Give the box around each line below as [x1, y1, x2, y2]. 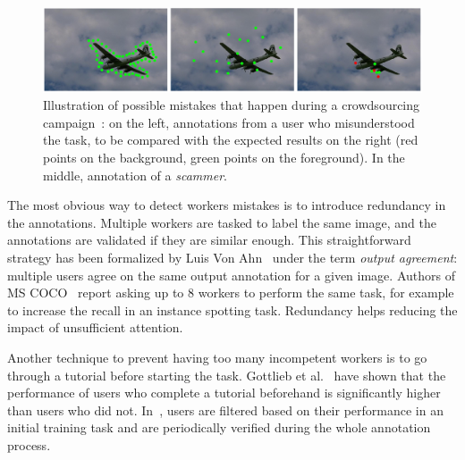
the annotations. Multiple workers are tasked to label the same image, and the [7, 213, 436, 231]
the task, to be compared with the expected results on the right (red [43, 130, 418, 149]
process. [7, 435, 51, 454]
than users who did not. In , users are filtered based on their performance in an [7, 400, 444, 419]
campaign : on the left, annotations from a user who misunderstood [43, 113, 415, 131]
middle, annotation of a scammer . [43, 165, 227, 184]
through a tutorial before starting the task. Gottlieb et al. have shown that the [7, 365, 446, 384]
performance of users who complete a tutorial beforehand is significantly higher [7, 383, 441, 402]
